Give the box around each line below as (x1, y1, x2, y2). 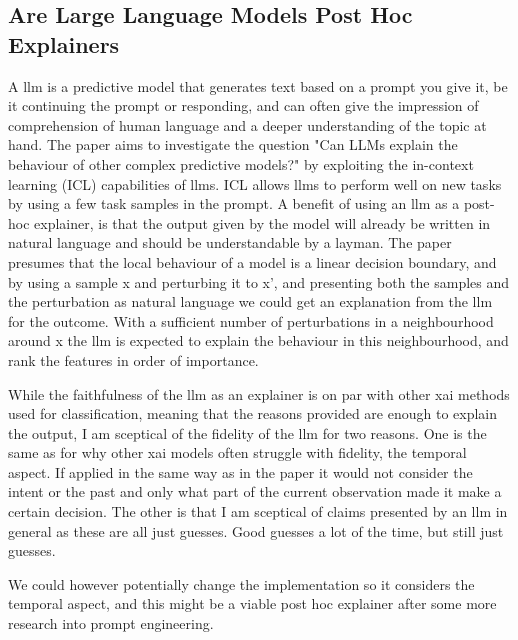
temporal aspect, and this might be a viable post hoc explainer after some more (8, 593, 497, 614)
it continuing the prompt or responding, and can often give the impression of (8, 95, 479, 116)
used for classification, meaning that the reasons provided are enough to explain (8, 403, 498, 424)
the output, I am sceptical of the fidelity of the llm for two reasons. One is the (8, 422, 487, 443)
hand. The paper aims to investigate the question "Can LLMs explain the (8, 134, 458, 155)
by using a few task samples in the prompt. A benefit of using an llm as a (8, 193, 460, 214)
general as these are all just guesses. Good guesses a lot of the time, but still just (8, 520, 504, 541)
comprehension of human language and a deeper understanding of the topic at (8, 114, 487, 135)
